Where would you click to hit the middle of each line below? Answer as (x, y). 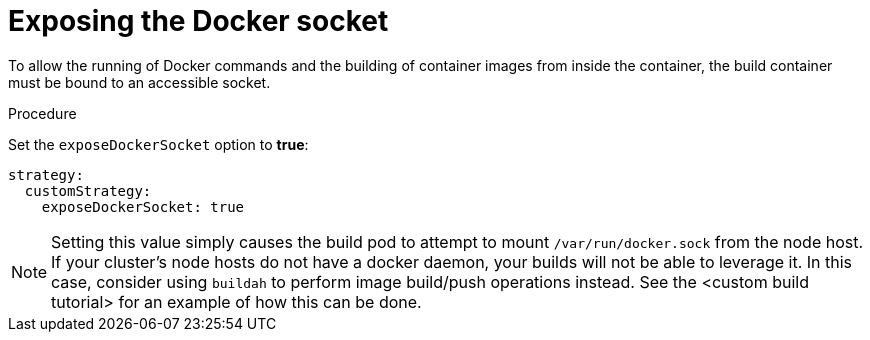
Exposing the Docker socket (198, 21)
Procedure (42, 113)
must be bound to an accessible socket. (139, 82)
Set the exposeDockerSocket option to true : (158, 144)
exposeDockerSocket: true (143, 206)
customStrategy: (88, 190)
